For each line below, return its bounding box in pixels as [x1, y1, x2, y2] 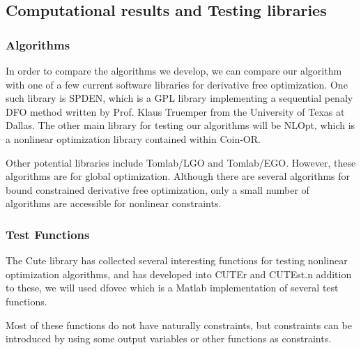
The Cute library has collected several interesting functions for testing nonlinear [6, 253, 348, 268]
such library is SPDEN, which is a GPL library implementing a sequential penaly [6, 91, 353, 105]
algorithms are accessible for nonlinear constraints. [6, 196, 222, 211]
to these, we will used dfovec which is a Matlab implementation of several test [6, 280, 339, 295]
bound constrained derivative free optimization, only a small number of [6, 182, 309, 197]
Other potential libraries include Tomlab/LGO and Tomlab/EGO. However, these [6, 155, 356, 169]
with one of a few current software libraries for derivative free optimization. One [6, 77, 348, 91]
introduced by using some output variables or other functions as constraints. [6, 331, 332, 346]
